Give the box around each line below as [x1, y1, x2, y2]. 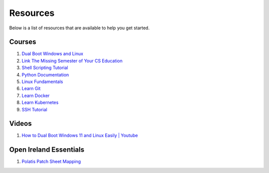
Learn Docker [21, 92, 50, 98]
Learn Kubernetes [21, 99, 59, 105]
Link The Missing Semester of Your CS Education [21, 58, 123, 64]
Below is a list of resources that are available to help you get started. [9, 25, 150, 31]
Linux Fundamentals [21, 79, 63, 85]
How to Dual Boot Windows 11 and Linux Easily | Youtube [21, 132, 138, 139]
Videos [9, 119, 32, 128]
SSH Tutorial [21, 106, 47, 112]
